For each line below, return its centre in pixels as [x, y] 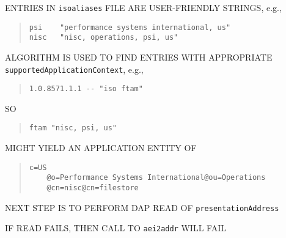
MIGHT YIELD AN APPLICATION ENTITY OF [101, 148]
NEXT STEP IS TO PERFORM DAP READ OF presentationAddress [142, 207]
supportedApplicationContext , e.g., [74, 69]
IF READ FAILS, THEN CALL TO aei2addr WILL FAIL [116, 228]
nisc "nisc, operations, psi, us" [104, 38]
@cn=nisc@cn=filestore [93, 188]
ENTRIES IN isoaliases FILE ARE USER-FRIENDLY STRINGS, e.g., [143, 7]
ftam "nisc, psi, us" [73, 128]
